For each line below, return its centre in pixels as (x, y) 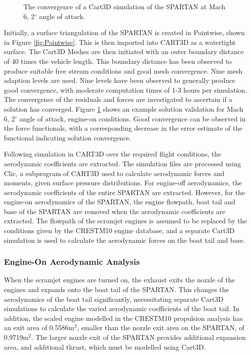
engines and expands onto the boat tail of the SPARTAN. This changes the (116, 289)
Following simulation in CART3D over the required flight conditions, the (113, 154)
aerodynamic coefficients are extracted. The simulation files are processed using (123, 163)
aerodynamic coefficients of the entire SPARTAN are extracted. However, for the (125, 192)
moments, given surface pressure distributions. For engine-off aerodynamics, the (123, 183)
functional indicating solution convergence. (68, 137)
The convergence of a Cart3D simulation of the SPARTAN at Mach (125, 6)
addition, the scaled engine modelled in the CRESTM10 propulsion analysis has (123, 318)
